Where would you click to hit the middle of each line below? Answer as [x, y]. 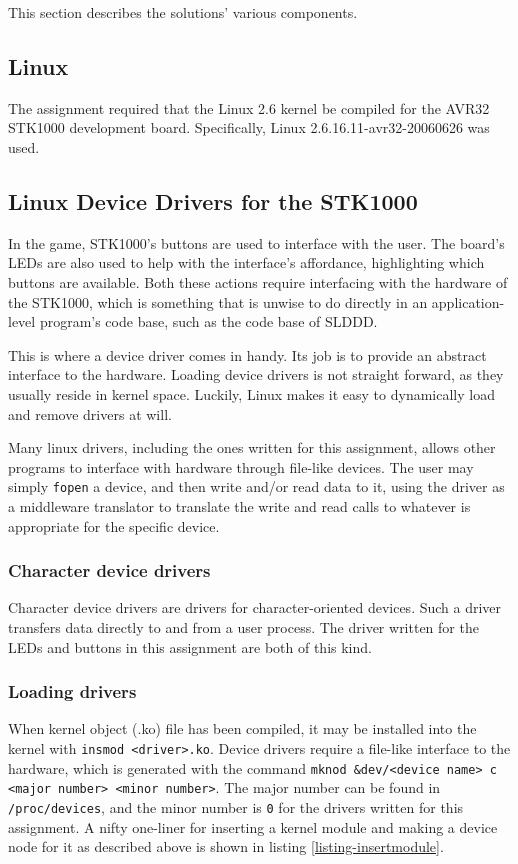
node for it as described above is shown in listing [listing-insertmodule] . [226, 846]
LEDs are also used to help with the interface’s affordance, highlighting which [246, 262]
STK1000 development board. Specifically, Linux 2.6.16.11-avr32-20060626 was [249, 127]
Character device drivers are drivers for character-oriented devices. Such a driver [255, 607]
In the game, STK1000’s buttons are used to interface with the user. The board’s [256, 242]
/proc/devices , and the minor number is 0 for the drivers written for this [236, 806]
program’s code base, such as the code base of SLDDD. [208, 321]
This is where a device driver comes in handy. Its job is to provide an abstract [247, 354]
